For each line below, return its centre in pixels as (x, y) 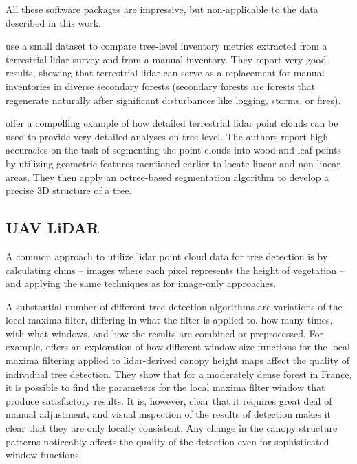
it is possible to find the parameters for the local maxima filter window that (165, 387)
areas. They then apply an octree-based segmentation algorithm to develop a (167, 177)
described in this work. (54, 22)
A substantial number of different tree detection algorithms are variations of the (174, 306)
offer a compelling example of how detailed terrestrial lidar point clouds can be (172, 123)
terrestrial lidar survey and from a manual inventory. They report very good (166, 59)
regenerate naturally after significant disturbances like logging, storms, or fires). (173, 99)
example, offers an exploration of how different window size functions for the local (178, 347)
